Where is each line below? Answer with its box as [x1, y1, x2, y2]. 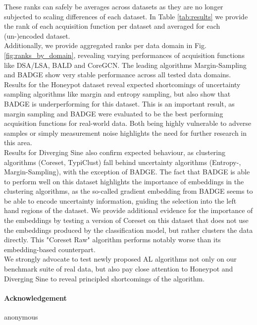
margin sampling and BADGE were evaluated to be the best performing [4, 108, 223, 118]
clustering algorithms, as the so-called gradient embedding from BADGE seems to [4, 186, 253, 196]
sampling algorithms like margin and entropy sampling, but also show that [4, 89, 231, 99]
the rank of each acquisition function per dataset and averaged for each [4, 21, 220, 31]
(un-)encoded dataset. [4, 30, 70, 41]
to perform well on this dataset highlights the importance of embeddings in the [4, 176, 244, 186]
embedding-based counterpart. [4, 244, 96, 254]
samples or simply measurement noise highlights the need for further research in [4, 127, 247, 138]
